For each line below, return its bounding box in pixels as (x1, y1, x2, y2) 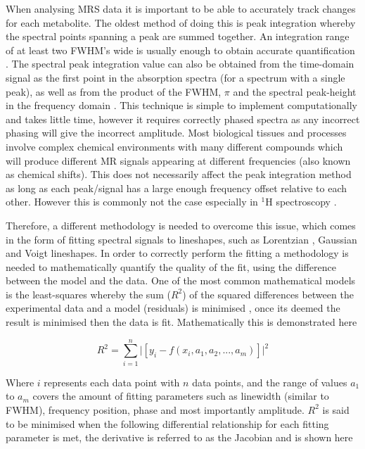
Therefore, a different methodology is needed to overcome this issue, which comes (6, 217, 356, 232)
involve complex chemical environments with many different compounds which (6, 139, 343, 153)
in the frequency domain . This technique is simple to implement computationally (6, 98, 358, 113)
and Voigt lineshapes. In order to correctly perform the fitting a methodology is (6, 246, 349, 260)
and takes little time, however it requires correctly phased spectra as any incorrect (6, 111, 360, 126)
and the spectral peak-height (233, 84, 357, 99)
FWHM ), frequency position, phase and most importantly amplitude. (6, 402, 305, 417)
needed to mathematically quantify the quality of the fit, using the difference (6, 259, 336, 274)
